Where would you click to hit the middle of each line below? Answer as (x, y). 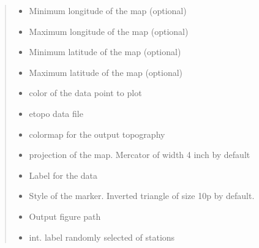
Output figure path (65, 216)
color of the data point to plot (85, 93)
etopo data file (56, 113)
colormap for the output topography (97, 134)
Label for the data (63, 175)
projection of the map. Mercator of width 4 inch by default (140, 155)
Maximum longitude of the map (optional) (109, 31)
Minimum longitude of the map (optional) (108, 10)
